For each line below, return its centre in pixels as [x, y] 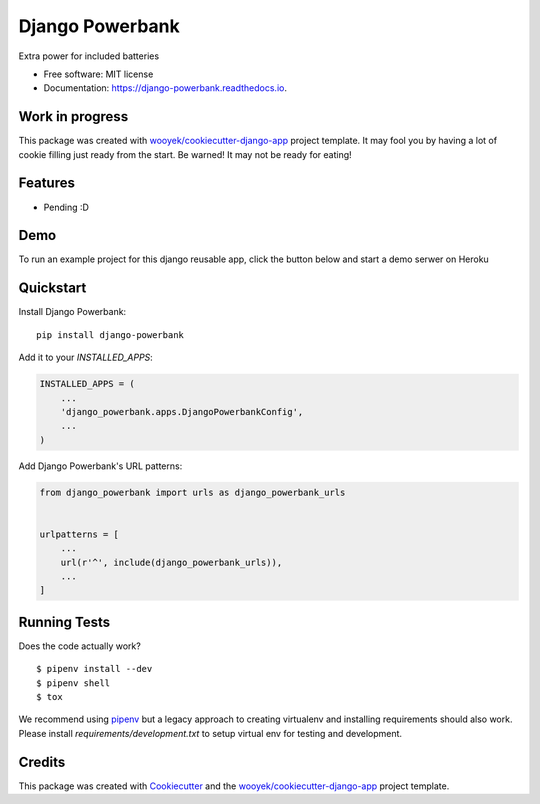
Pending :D [66, 207]
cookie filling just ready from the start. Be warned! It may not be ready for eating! [185, 154]
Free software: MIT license [98, 74]
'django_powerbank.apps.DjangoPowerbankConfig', [182, 411]
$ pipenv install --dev [94, 669]
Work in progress [73, 116]
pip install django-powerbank [110, 334]
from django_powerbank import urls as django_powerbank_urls [192, 492]
